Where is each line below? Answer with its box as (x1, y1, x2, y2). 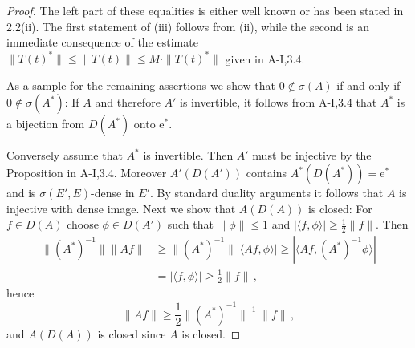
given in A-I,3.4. (225, 50, 305, 67)
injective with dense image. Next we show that (6, 200, 236, 216)
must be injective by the (252, 147, 372, 164)
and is (6, 184, 36, 201)
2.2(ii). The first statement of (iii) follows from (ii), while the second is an (6, 18, 369, 34)
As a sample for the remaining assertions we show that (6, 76, 275, 93)
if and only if (336, 76, 401, 93)
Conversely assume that (6, 147, 123, 164)
